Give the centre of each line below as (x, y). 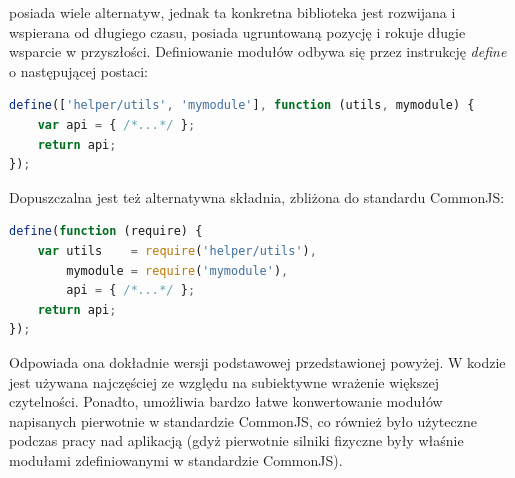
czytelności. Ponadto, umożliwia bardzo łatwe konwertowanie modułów (226, 401)
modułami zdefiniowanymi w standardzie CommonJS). (176, 459)
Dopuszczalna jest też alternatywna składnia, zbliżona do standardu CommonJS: (257, 196)
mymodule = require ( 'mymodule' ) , (177, 270)
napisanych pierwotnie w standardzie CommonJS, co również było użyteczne (243, 420)
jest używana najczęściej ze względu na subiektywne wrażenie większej (224, 381)
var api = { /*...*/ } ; (116, 124)
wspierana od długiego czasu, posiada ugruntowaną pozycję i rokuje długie (237, 31)
